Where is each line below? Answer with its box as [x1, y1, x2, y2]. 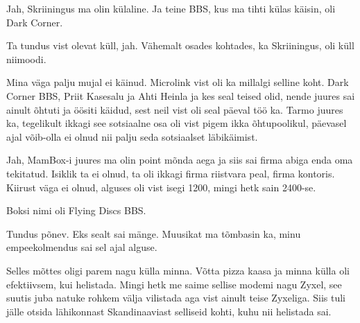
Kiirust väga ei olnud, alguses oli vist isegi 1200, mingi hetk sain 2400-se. [6, 180, 316, 194]
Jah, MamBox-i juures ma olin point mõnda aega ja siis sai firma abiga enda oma [6, 152, 353, 167]
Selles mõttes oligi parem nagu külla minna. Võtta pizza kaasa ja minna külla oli [6, 263, 350, 277]
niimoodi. [6, 51, 46, 66]
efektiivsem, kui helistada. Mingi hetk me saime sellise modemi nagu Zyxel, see [6, 277, 342, 291]
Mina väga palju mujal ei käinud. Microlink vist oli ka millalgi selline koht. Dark [6, 75, 349, 89]
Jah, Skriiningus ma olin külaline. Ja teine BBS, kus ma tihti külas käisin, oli [6, 1, 336, 15]
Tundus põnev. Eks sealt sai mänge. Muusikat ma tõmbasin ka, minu [6, 226, 301, 241]
